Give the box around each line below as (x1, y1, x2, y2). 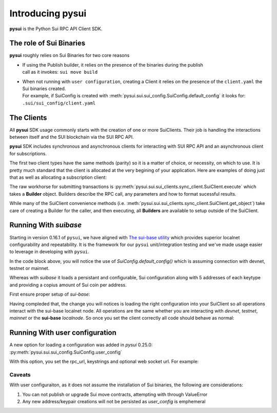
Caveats (9, 371, 31, 378)
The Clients (9, 113, 47, 122)
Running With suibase (9, 221, 82, 230)
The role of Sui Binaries (9, 39, 86, 48)
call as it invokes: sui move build (22, 69, 98, 75)
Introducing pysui (9, 8, 87, 19)
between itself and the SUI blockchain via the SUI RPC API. (9, 134, 134, 140)
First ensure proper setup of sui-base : (9, 291, 90, 297)
